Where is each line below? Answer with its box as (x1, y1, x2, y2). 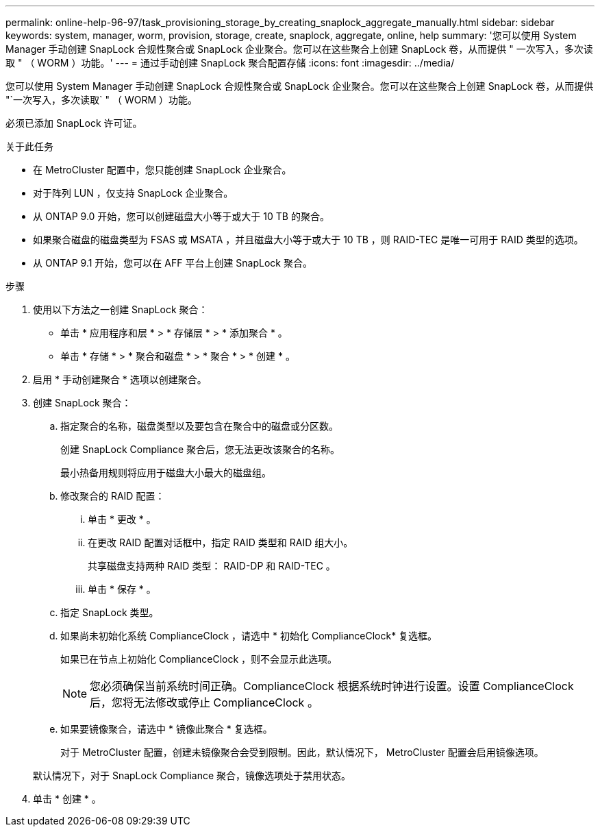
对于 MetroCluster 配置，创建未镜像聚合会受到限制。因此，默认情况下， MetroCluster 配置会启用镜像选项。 (60, 746, 544, 758)
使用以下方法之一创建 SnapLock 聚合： (33, 304, 208, 315)
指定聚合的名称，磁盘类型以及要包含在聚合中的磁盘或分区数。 (60, 420, 338, 432)
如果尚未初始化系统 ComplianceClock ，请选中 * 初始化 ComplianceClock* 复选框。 (60, 630, 438, 641)
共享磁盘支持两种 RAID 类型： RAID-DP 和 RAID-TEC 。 (88, 560, 336, 572)
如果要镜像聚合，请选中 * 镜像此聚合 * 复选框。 (60, 723, 273, 735)
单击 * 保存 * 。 (88, 583, 156, 595)
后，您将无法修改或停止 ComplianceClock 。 (90, 696, 318, 709)
